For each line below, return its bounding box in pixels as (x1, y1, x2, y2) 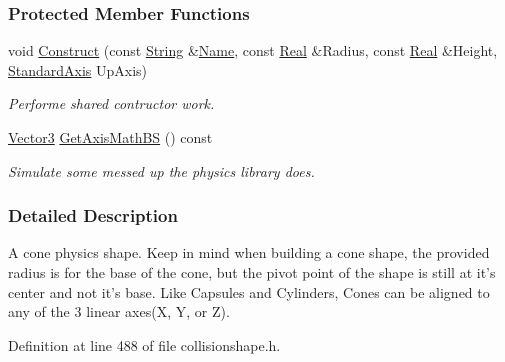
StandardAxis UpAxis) (8, 59, 148, 80)
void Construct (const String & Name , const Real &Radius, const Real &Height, (8, 40, 498, 61)
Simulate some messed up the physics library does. (8, 160, 315, 181)
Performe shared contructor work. (8, 93, 215, 114)
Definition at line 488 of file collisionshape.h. (8, 334, 281, 355)
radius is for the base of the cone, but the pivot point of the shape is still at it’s (8, 262, 496, 282)
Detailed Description (8, 203, 178, 228)
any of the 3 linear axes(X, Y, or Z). (8, 301, 230, 322)
